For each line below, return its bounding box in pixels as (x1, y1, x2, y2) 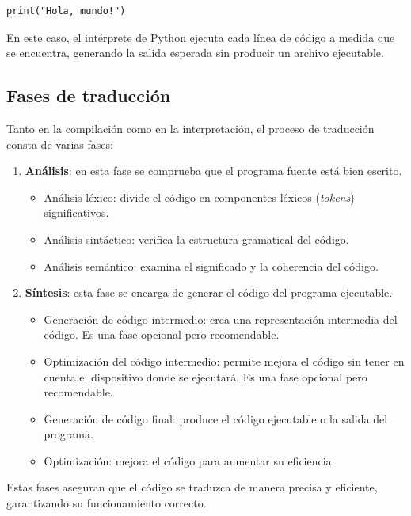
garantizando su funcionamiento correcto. (6, 495, 207, 511)
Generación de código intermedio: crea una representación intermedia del (44, 310, 398, 327)
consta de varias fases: (6, 135, 113, 152)
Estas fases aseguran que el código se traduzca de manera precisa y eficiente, (6, 479, 378, 495)
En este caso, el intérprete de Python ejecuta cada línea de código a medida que (6, 28, 395, 45)
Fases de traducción (6, 83, 171, 108)
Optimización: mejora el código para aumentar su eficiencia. (44, 452, 335, 469)
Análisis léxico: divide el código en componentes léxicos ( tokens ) (44, 188, 355, 205)
